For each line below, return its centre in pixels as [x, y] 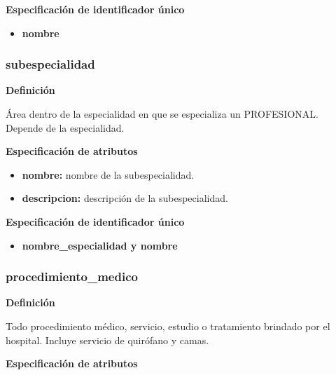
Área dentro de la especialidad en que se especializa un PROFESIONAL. [162, 114]
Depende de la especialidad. [65, 127]
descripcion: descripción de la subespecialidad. [125, 198]
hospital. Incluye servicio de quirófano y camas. [107, 340]
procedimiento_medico [72, 277]
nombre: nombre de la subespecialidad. [108, 174]
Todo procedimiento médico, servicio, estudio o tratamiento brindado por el [168, 326]
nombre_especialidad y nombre [100, 245]
